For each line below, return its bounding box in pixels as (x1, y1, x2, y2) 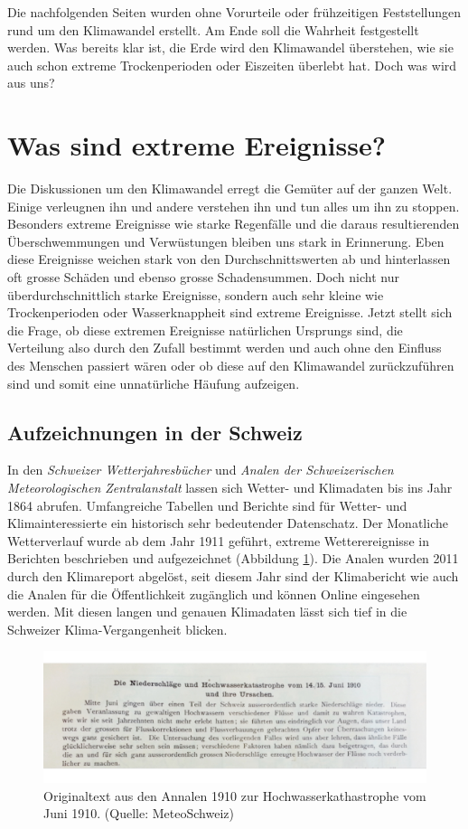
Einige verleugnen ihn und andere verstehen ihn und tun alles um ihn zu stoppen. (7, 196, 460, 215)
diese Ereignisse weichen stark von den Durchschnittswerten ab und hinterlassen (7, 250, 451, 268)
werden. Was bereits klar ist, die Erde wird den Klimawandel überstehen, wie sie (7, 38, 454, 57)
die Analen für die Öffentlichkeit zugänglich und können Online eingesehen (7, 584, 420, 603)
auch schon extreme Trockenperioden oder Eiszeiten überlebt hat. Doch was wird (7, 55, 457, 74)
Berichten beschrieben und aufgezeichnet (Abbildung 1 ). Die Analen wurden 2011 (7, 549, 459, 568)
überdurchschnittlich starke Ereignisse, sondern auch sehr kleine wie (7, 285, 384, 304)
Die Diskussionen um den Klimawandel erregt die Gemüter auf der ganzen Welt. (7, 179, 453, 198)
